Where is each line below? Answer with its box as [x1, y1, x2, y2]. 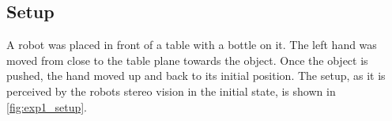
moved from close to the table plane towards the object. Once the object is [6, 51, 368, 68]
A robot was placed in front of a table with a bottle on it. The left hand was [6, 36, 377, 53]
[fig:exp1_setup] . [6, 98, 88, 115]
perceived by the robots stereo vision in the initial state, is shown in [6, 82, 336, 99]
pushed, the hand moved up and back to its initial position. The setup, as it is [6, 67, 386, 84]
